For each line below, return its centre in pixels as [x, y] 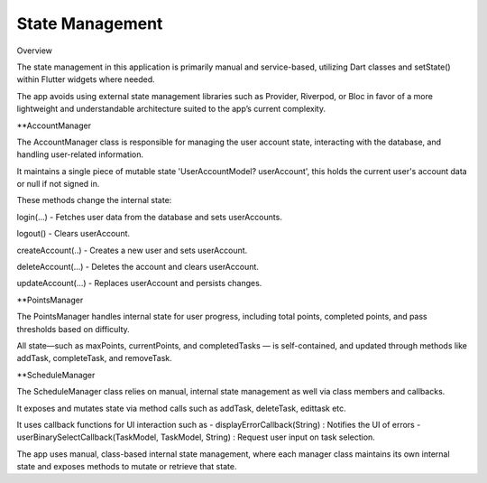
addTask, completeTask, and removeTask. [95, 358]
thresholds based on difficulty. [73, 329]
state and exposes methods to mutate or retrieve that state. [127, 467]
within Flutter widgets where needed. [86, 79]
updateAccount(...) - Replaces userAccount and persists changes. [139, 283]
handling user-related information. [80, 154]
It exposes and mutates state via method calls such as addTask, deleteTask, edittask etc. [181, 408]
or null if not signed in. [58, 184]
